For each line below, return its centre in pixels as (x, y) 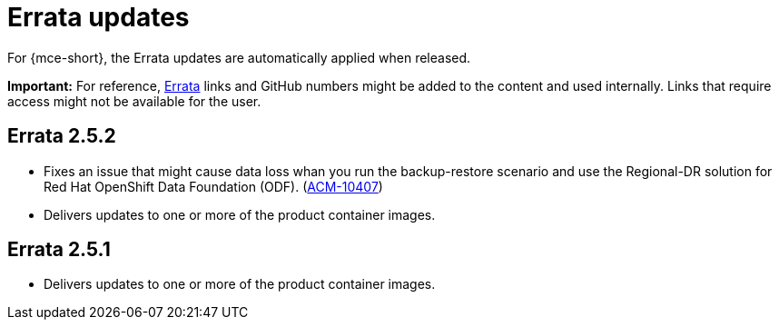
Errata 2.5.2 (62, 136)
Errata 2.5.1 (59, 250)
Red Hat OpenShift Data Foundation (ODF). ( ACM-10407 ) (213, 186)
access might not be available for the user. (134, 101)
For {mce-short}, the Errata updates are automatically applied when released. (239, 57)
